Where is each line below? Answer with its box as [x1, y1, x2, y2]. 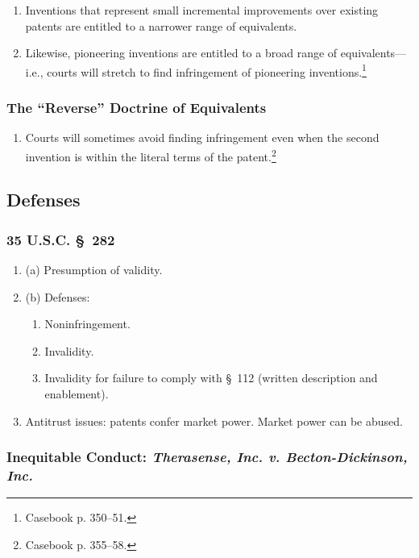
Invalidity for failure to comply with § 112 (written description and [44, 369, 378, 386]
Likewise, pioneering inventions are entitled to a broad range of [25, 44, 338, 61]
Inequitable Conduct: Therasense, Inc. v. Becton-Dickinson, [6, 447, 408, 467]
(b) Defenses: [25, 288, 90, 305]
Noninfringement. [44, 315, 131, 332]
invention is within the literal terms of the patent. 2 [25, 145, 276, 164]
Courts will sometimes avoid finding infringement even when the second [25, 129, 380, 146]
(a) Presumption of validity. [25, 261, 163, 278]
